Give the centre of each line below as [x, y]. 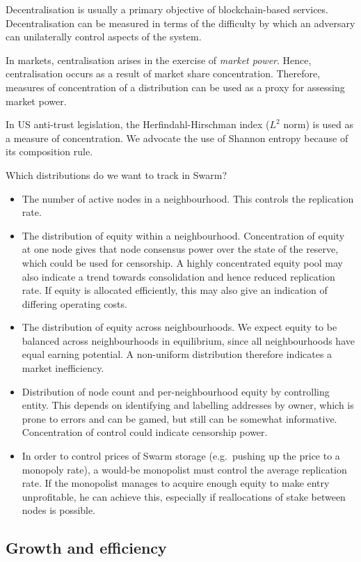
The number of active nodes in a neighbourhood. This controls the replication [188, 198]
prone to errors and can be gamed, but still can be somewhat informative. [179, 418]
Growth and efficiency [86, 548]
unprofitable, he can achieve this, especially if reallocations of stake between [184, 496]
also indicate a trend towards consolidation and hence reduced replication [178, 276]
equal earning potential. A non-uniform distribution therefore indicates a [177, 354]
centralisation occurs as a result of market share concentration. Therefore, [163, 73]
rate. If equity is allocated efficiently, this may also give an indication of [175, 290]
